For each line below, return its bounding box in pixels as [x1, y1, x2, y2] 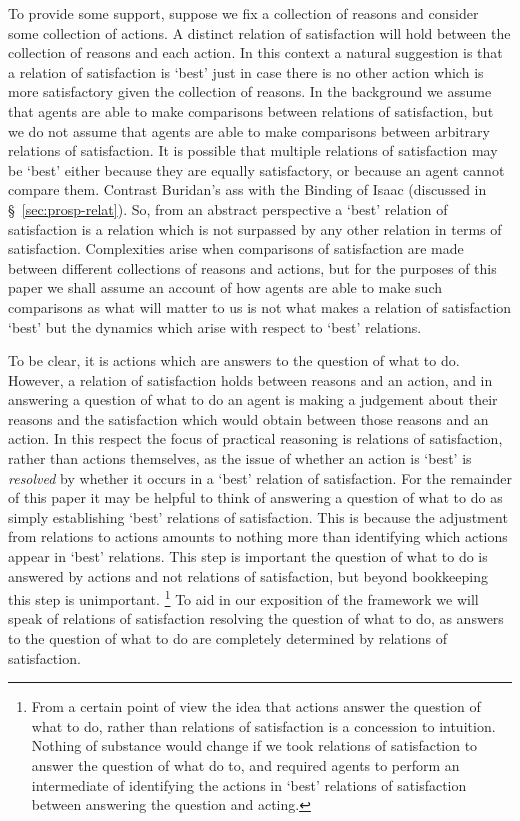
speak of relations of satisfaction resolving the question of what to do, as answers [8, 608, 504, 629]
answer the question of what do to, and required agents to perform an [31, 755, 460, 776]
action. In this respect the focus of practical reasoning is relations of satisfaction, [8, 428, 503, 449]
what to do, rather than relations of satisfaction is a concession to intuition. [31, 715, 496, 736]
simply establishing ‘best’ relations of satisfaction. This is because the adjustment [8, 506, 508, 527]
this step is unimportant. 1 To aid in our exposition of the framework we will [8, 586, 479, 609]
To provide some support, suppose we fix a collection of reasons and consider [8, 3, 479, 23]
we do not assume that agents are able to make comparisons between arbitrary [8, 120, 490, 141]
